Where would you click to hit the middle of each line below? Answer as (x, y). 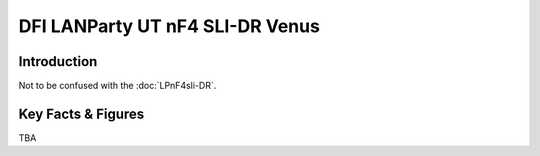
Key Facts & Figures (81, 113)
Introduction (58, 61)
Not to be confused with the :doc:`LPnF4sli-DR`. (117, 86)
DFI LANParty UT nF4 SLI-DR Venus (169, 26)
